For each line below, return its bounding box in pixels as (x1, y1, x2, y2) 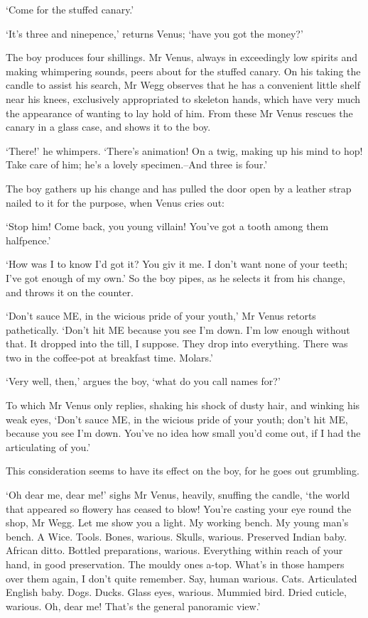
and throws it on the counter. (6, 284, 134, 299)
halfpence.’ (6, 232, 51, 247)
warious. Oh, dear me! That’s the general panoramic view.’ (6, 598, 261, 613)
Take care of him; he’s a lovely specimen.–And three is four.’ (6, 157, 268, 172)
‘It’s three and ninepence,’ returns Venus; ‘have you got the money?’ (6, 26, 303, 40)
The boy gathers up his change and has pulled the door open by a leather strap (6, 180, 352, 195)
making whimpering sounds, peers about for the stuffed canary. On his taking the (6, 63, 361, 78)
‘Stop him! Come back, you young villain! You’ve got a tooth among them (6, 219, 329, 234)
